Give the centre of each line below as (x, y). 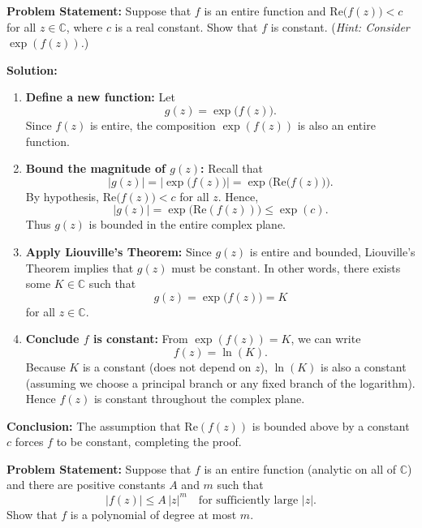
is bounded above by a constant (331, 425)
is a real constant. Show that (186, 26)
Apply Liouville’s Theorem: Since (118, 251)
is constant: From (140, 339)
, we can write (326, 339)
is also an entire (336, 124)
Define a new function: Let (100, 97)
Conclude (52, 339)
